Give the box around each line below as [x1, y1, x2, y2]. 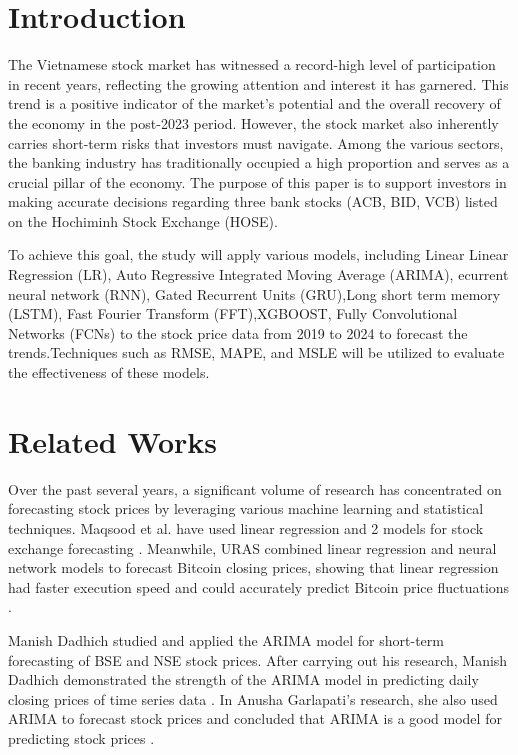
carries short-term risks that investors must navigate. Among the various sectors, [8, 132, 504, 153]
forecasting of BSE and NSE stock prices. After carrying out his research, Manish [8, 649, 508, 670]
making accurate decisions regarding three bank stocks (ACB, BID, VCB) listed [8, 191, 498, 212]
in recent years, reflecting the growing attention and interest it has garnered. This [8, 73, 509, 94]
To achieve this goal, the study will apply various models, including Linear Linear [8, 244, 509, 265]
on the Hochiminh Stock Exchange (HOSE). [8, 210, 278, 231]
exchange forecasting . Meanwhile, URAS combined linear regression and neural [8, 537, 497, 558]
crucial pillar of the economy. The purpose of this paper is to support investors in [8, 171, 507, 192]
